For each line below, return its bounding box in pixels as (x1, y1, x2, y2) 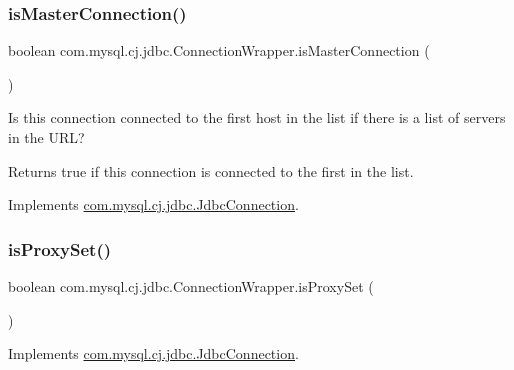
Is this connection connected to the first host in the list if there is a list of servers (8, 107, 506, 128)
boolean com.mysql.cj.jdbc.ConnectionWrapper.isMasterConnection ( (8, 40, 430, 61)
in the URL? (8, 127, 85, 147)
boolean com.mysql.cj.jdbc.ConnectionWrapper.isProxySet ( (8, 276, 374, 296)
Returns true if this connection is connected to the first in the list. (8, 160, 414, 181)
